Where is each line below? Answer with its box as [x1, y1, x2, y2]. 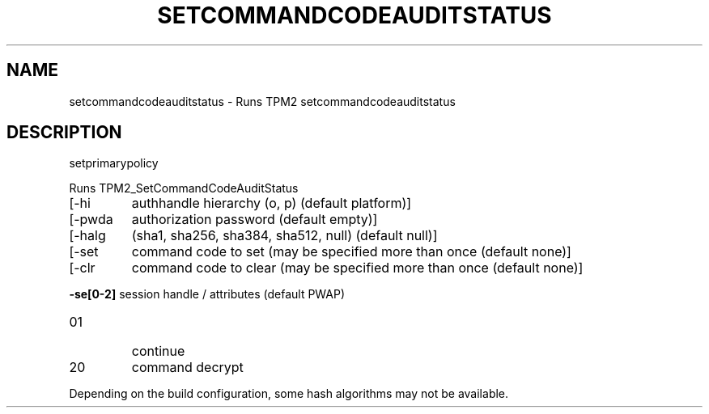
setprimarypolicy [69, 156, 159, 171]
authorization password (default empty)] [131, 211, 378, 228]
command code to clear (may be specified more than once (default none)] [131, 260, 584, 277]
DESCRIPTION [6, 122, 122, 143]
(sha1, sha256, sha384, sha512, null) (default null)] [131, 227, 438, 244]
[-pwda [69, 211, 113, 228]
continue [131, 343, 185, 360]
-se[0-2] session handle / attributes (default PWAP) [69, 287, 346, 302]
